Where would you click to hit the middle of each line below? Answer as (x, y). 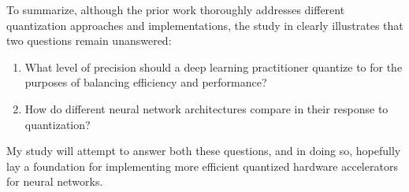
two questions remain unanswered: (89, 41)
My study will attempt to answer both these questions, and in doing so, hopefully (204, 151)
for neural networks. (55, 181)
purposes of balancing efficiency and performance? (146, 82)
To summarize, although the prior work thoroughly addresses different (176, 9)
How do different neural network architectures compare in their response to (206, 108)
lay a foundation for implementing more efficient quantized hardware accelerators (202, 166)
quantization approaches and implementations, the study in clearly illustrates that (205, 25)
